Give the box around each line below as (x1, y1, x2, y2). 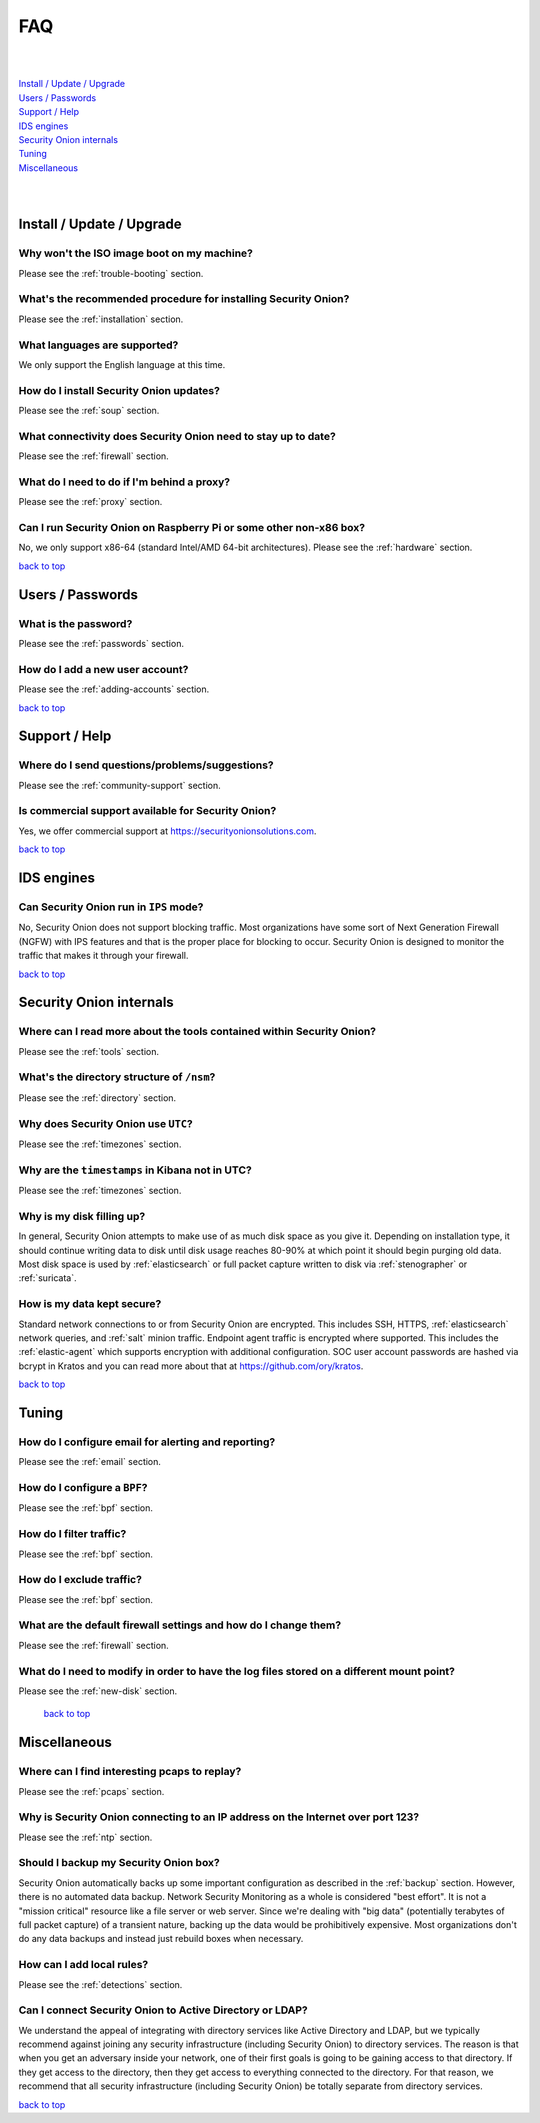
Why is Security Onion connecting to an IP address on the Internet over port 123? (18, 1810, 420, 1824)
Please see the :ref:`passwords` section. (18, 638, 185, 649)
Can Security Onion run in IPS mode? (18, 900, 204, 914)
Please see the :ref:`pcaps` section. (18, 1785, 165, 1797)
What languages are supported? (18, 338, 179, 352)
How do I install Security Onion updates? (18, 383, 220, 397)
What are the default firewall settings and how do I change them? (18, 1618, 342, 1632)
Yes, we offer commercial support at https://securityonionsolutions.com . (18, 825, 317, 837)
